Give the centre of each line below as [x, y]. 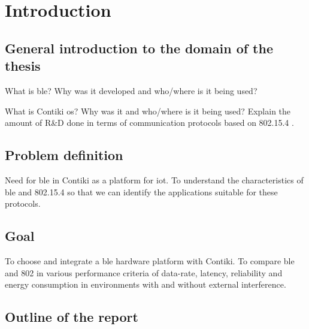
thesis [23, 66]
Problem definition [64, 155]
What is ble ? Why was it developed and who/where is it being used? [131, 90]
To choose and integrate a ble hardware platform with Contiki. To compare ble [150, 260]
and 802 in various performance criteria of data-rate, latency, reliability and [144, 272]
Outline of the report [72, 317]
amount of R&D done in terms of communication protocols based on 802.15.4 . [149, 123]
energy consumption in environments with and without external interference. [146, 284]
